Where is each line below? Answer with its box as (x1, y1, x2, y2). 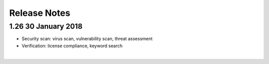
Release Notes (9, 7, 71, 18)
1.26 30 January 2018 (9, 22, 83, 31)
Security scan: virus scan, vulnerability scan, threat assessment (21, 36, 153, 42)
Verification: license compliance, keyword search (21, 43, 123, 49)
